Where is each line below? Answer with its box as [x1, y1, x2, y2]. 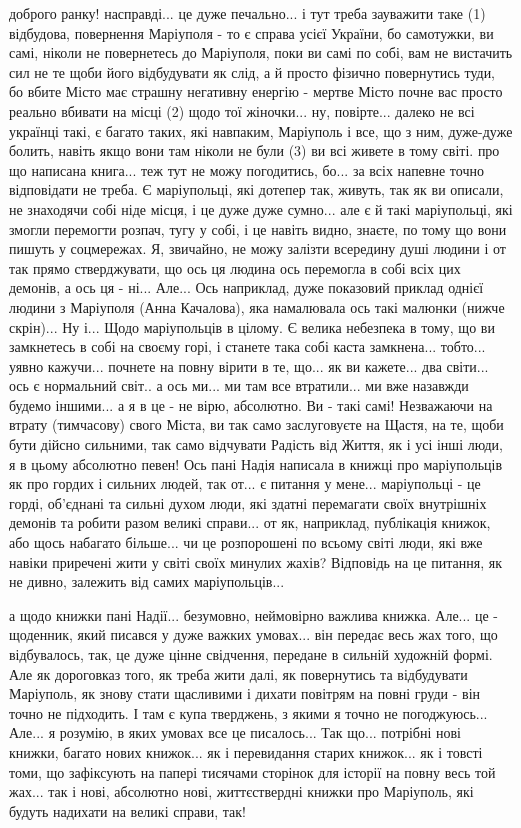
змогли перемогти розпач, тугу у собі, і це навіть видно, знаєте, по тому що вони [9, 218, 507, 239]
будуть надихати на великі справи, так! [9, 800, 246, 821]
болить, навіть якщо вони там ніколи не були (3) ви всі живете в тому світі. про [9, 140, 500, 161]
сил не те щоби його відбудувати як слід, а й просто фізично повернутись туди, [9, 61, 496, 82]
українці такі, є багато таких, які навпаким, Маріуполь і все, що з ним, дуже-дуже [9, 120, 513, 141]
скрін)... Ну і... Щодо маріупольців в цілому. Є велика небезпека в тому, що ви [9, 316, 495, 337]
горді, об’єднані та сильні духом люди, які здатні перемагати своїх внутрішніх [9, 492, 487, 513]
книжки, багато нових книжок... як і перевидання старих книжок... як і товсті [9, 741, 483, 762]
